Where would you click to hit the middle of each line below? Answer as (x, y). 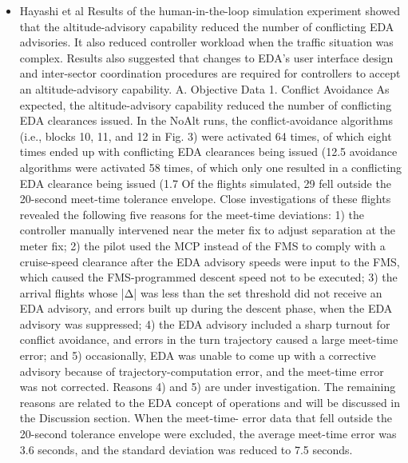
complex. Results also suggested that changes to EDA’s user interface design (206, 57)
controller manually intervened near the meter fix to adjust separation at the (207, 230)
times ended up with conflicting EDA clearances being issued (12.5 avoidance (208, 152)
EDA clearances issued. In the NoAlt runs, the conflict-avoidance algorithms (206, 120)
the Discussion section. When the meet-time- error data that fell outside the (206, 418)
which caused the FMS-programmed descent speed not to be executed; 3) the (208, 277)
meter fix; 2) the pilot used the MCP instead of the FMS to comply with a (202, 245)
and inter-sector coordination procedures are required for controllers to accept (210, 73)
